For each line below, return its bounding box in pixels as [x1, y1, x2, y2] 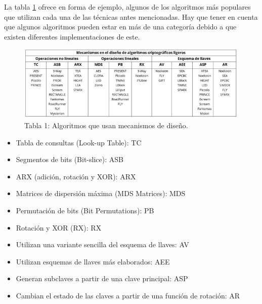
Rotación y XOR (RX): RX [16, 222, 102, 233]
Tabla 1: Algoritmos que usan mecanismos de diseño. [24, 120, 188, 130]
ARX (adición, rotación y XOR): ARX [16, 171, 136, 181]
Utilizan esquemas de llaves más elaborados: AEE [16, 256, 170, 267]
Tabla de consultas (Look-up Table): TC [16, 137, 142, 147]
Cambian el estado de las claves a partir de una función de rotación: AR [16, 290, 240, 300]
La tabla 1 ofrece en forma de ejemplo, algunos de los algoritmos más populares [4, 2, 251, 12]
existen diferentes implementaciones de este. [4, 31, 140, 42]
